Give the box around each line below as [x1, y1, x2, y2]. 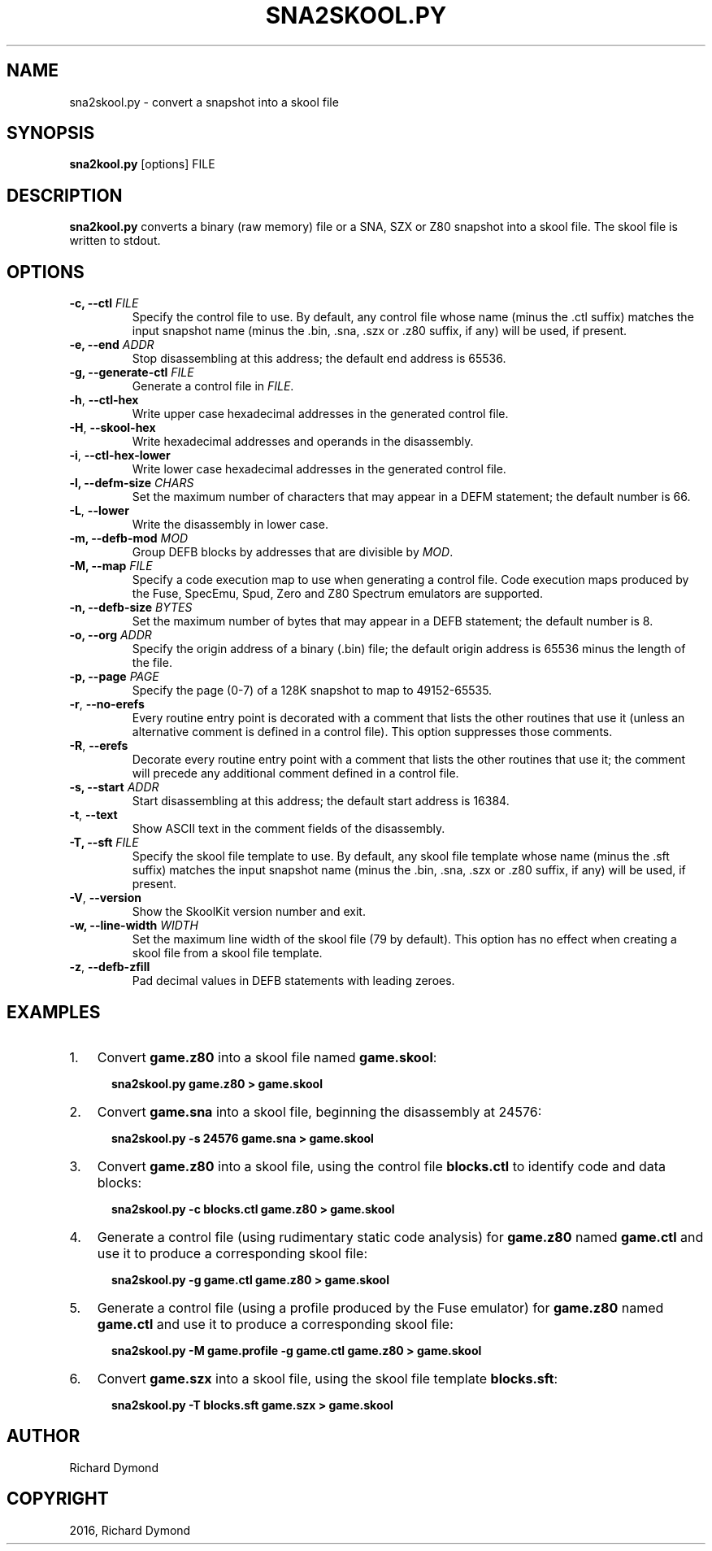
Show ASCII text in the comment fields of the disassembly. [132, 821, 445, 836]
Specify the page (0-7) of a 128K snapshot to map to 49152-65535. [132, 683, 493, 698]
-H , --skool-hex [69, 420, 156, 435]
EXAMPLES [7, 1001, 101, 1022]
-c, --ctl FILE [69, 296, 139, 311]
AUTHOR [7, 1426, 80, 1447]
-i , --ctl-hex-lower [69, 448, 171, 463]
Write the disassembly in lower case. [132, 517, 328, 532]
